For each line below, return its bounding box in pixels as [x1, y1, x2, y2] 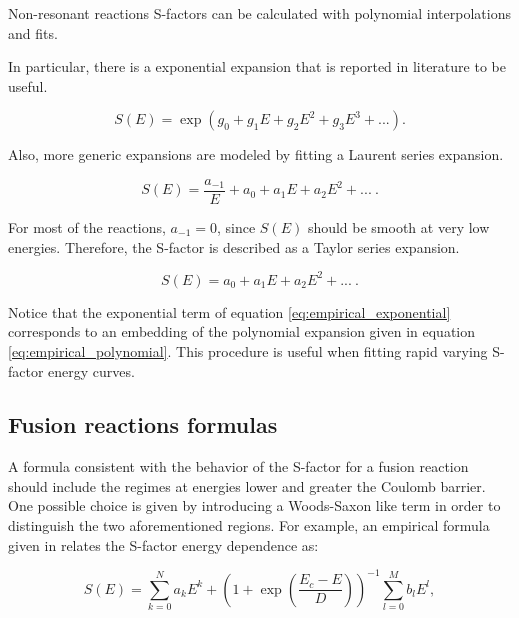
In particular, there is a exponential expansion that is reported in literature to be [8, 56, 506, 77]
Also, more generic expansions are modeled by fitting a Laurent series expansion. [8, 144, 504, 165]
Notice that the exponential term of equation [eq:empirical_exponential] [8, 301, 451, 322]
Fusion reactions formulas [8, 409, 278, 440]
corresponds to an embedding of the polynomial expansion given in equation [8, 321, 476, 342]
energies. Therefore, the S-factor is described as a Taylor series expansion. [8, 236, 460, 257]
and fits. [8, 22, 58, 43]
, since [216, 217, 256, 238]
